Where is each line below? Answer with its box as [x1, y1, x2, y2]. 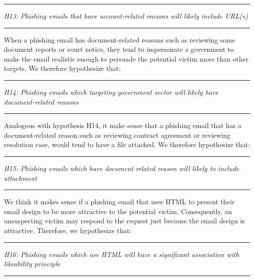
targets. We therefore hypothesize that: [4, 63, 121, 73]
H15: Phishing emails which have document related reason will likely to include [4, 163, 239, 173]
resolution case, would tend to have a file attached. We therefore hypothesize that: [4, 139, 250, 150]
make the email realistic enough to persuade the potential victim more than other [4, 53, 249, 64]
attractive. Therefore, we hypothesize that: [4, 225, 132, 235]
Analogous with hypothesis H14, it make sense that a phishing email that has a [4, 120, 242, 130]
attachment [4, 172, 37, 183]
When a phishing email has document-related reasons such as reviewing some [4, 34, 235, 44]
